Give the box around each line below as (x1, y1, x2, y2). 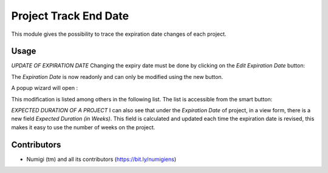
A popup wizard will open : (11, 84, 78, 92)
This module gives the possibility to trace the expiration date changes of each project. (11, 30, 227, 38)
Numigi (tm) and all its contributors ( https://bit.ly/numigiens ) (26, 155, 177, 163)
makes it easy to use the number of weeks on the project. (11, 123, 155, 131)
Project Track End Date (11, 9, 129, 22)
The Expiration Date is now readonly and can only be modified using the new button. (11, 73, 224, 80)
